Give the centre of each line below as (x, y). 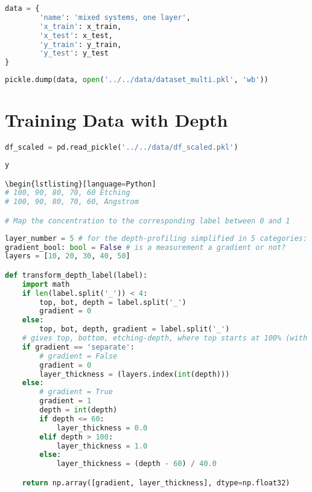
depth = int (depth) (78, 410)
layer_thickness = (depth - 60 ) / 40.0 (136, 464)
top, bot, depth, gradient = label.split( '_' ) (135, 329)
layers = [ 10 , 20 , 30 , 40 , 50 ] (68, 256)
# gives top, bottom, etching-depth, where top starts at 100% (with (165, 338)
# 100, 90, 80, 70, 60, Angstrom (72, 202)
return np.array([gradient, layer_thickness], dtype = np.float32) (156, 483)
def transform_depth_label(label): (76, 275)
